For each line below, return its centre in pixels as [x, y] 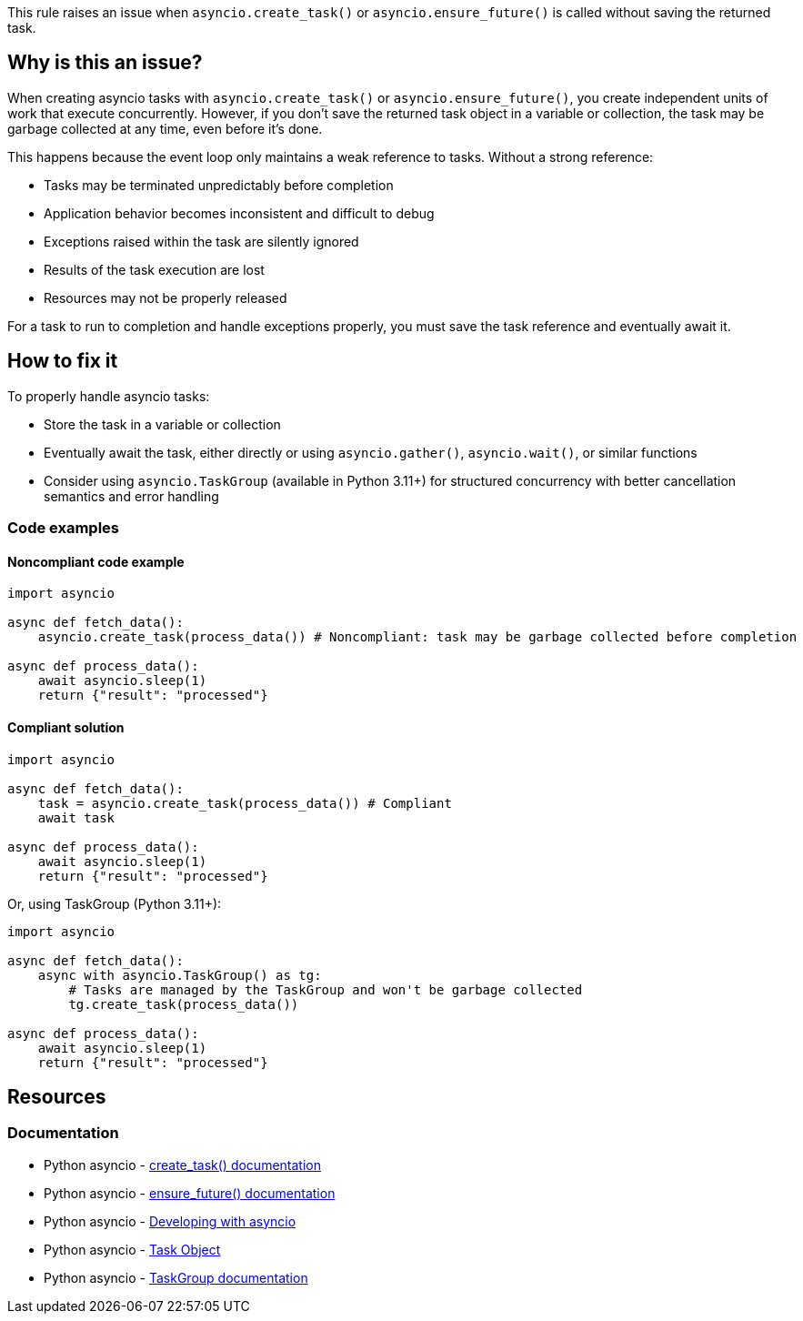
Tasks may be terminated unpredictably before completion [219, 185]
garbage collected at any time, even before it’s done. [165, 128]
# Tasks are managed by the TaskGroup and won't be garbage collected [326, 989]
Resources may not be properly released [166, 297]
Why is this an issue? [105, 63]
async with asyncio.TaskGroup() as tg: [180, 975]
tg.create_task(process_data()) [184, 1004]
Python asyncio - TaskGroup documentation [176, 1277]
